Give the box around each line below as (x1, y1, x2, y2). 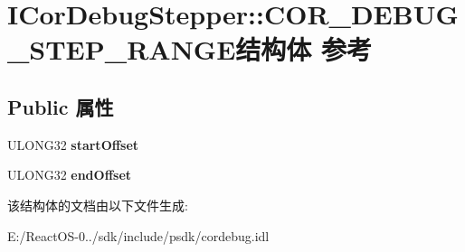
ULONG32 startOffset (7, 135, 139, 154)
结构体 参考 (235, 31, 373, 68)
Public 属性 (7, 92, 114, 120)
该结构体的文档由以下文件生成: (7, 195, 188, 214)
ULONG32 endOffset (7, 165, 132, 184)
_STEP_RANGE (7, 31, 236, 68)
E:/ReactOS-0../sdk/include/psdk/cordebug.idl (7, 226, 270, 245)
